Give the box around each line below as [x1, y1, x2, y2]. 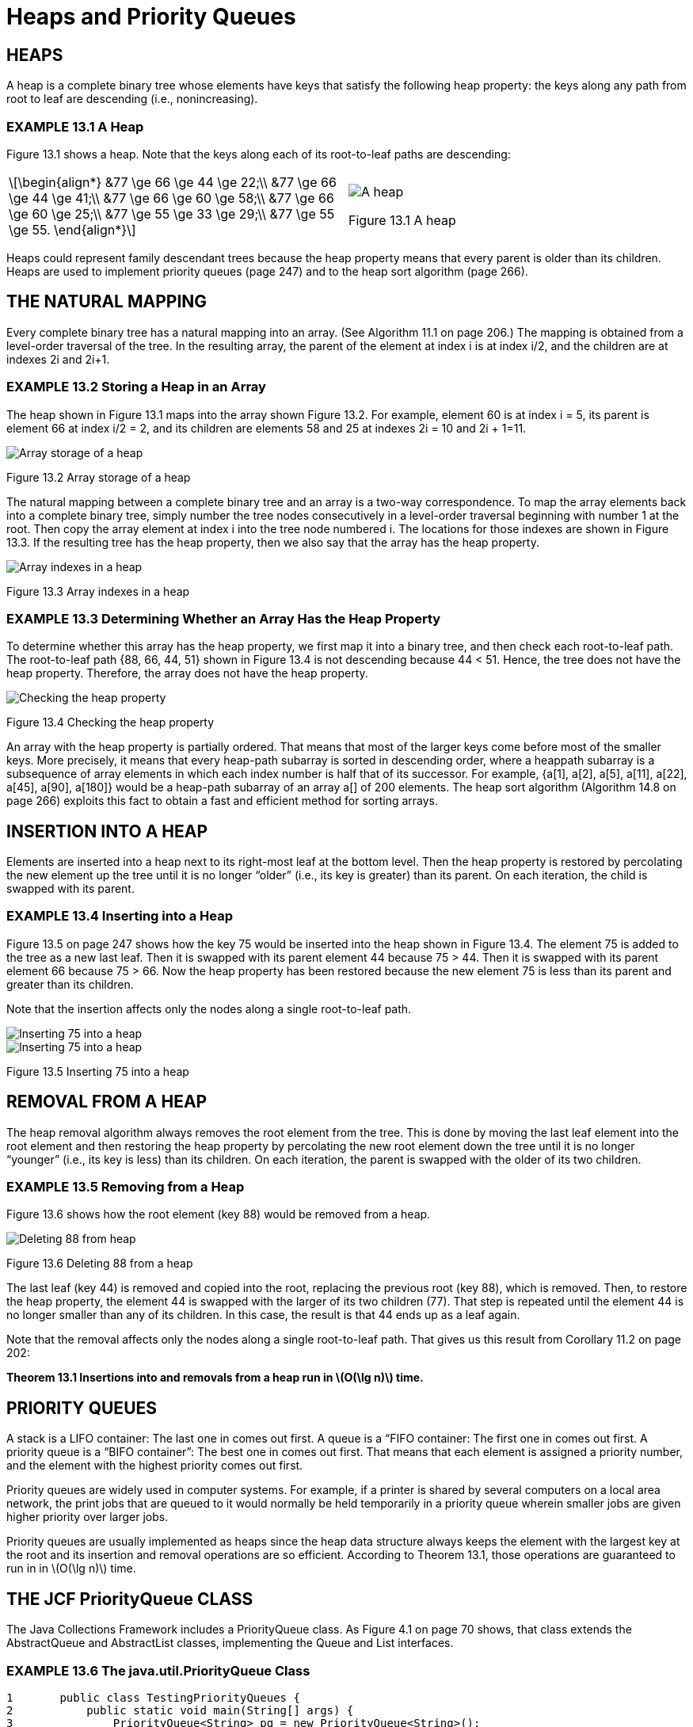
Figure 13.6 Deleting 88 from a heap [6, 1256, 193, 1271]
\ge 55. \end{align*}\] [9, 221, 136, 238]
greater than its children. [6, 977, 134, 991]
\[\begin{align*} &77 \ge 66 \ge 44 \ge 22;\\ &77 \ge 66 [9, 173, 337, 190]
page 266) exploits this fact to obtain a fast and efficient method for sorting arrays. [6, 794, 439, 808]
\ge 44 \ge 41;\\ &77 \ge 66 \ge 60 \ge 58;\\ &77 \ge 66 [9, 189, 334, 206]
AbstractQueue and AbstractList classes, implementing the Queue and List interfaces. [6, 1636, 454, 1650]
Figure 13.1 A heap [348, 212, 456, 228]
